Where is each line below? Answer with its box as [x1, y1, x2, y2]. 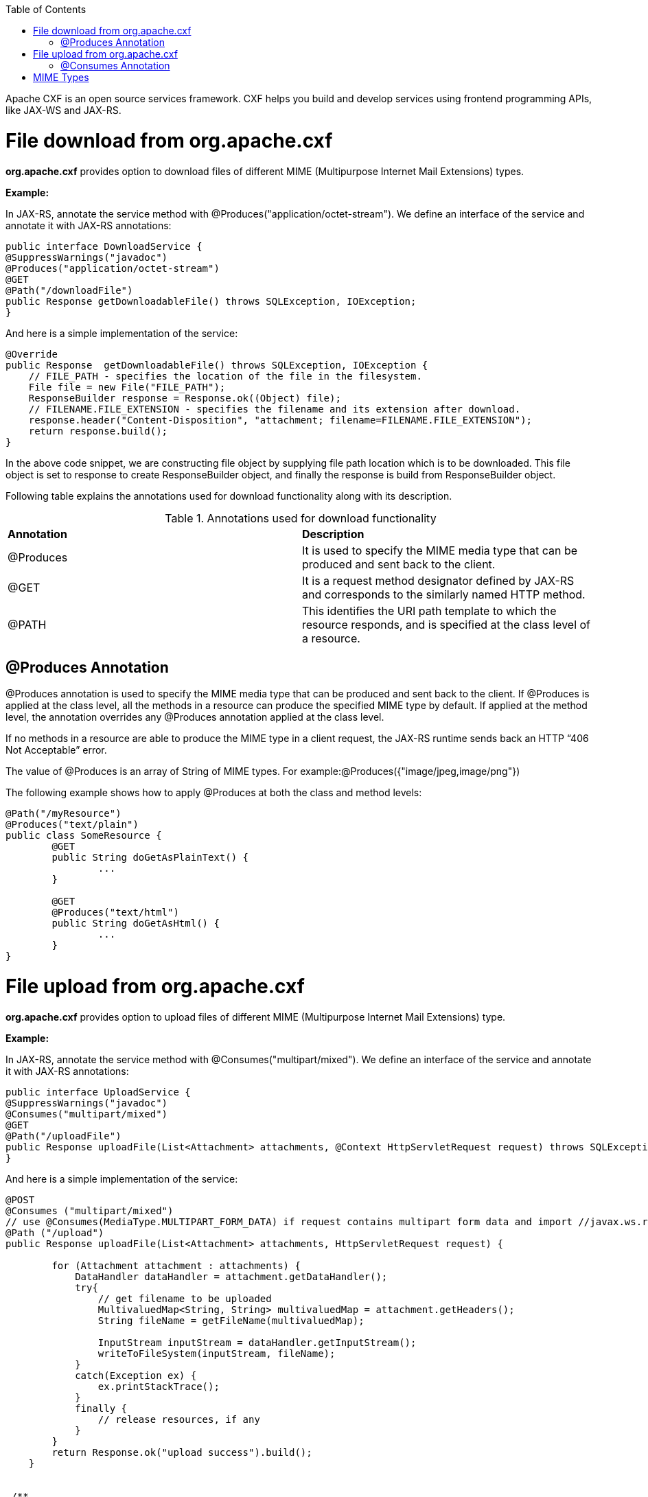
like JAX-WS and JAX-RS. [5, 104, 121, 116]
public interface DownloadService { [5, 240, 202, 252]
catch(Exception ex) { [75, 1369, 197, 1381]
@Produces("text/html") [51, 907, 179, 918]
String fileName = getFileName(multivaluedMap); [97, 1314, 364, 1326]
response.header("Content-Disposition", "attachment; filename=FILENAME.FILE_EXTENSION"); [28, 414, 533, 426]
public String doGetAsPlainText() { [51, 852, 249, 863]
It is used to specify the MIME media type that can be [302, 543, 578, 557]
